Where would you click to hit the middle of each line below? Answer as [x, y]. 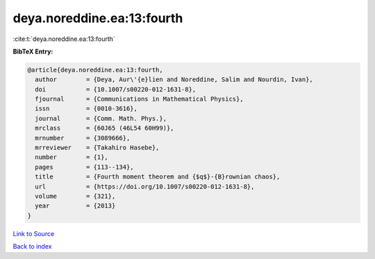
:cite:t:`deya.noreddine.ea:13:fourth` [64, 39]
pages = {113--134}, [85, 167]
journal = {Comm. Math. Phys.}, [101, 118]
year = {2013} [75, 206]
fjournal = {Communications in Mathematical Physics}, [139, 99]
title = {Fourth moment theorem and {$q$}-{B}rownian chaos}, [158, 177]
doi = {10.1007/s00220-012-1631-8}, [116, 89]
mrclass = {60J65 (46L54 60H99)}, [105, 128]
